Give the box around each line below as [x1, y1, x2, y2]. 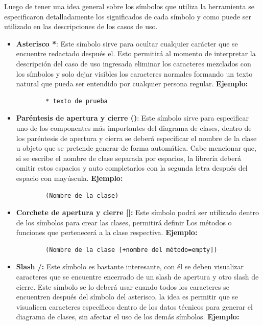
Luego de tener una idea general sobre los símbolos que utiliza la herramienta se [4, 1, 254, 11]
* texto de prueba [45, 97, 108, 105]
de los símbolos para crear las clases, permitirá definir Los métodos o [16, 217, 232, 227]
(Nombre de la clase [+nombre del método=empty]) [45, 246, 218, 253]
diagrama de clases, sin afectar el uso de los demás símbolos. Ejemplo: [16, 311, 240, 322]
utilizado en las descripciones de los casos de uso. [4, 21, 158, 32]
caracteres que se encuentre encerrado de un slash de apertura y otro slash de [16, 271, 259, 282]
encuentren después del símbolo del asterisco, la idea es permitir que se [16, 291, 238, 302]
